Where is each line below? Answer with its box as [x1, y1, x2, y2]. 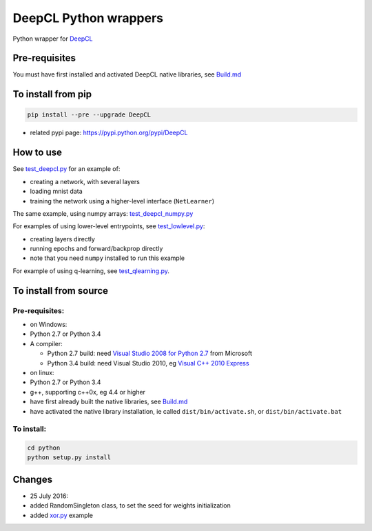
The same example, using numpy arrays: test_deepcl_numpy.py [12, 209, 194, 217]
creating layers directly [30, 234, 96, 243]
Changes [12, 473, 53, 485]
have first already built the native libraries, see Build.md [30, 397, 188, 406]
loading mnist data [30, 187, 83, 196]
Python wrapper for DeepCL [12, 34, 93, 43]
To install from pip [12, 88, 92, 100]
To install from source [12, 285, 109, 297]
